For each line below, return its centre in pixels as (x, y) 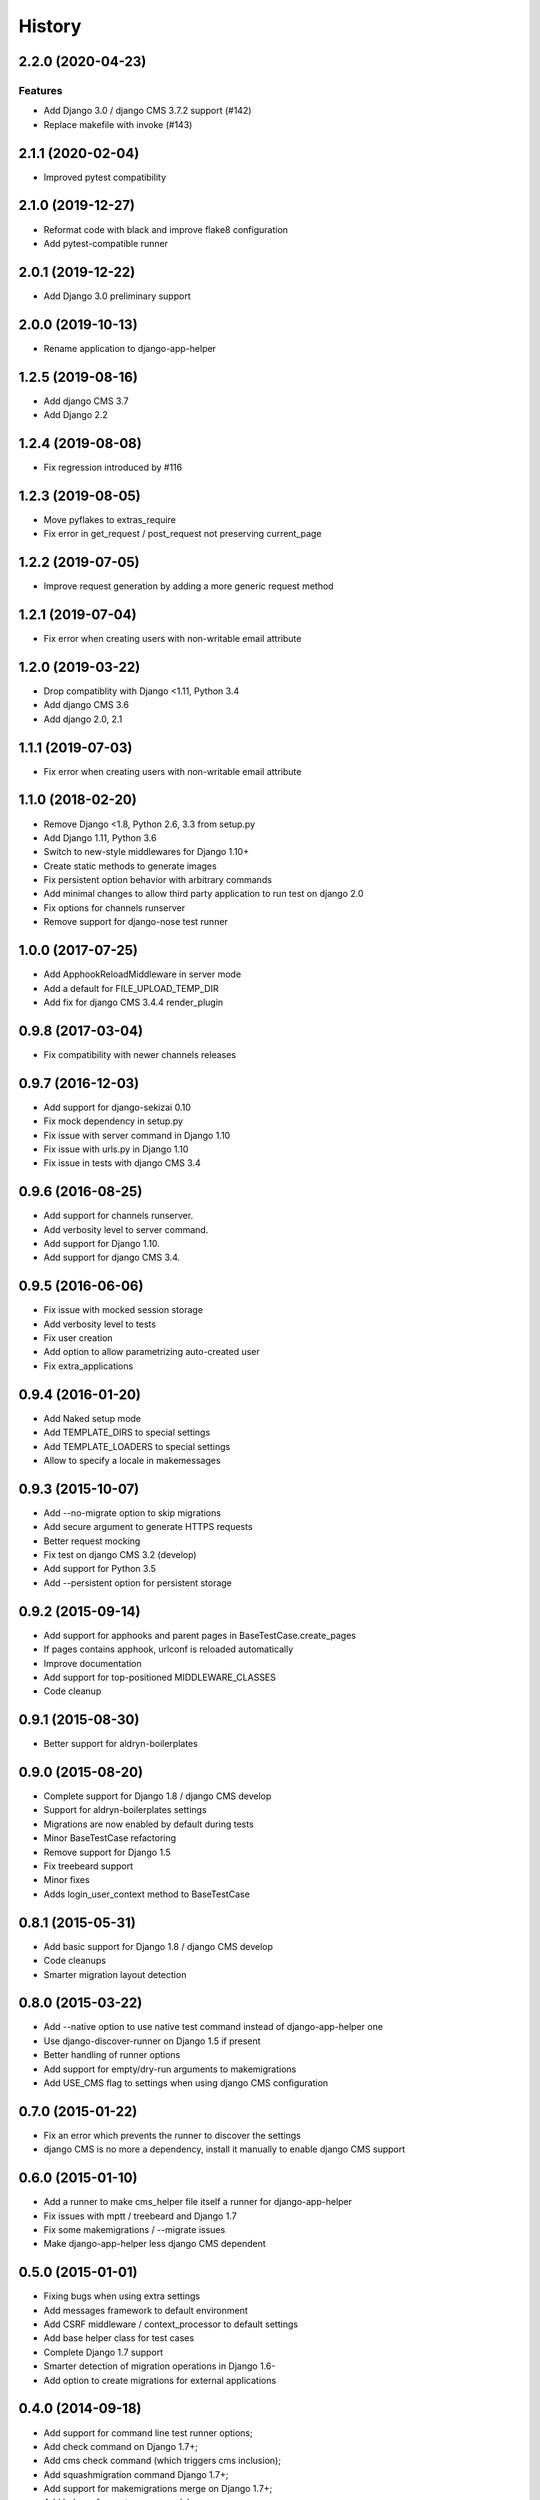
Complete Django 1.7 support (103, 2352)
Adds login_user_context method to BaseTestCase (146, 1894)
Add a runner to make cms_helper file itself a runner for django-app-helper (198, 2202)
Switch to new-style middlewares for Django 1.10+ (146, 852)
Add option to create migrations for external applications (160, 2380)
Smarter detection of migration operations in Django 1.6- (159, 2366)
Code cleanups (75, 1961)
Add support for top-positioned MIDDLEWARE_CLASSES (160, 1677)
